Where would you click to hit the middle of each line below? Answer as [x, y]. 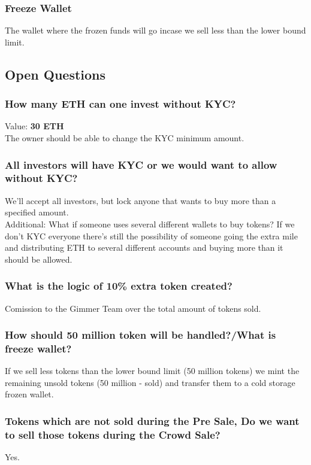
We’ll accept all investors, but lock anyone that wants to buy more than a [141, 200]
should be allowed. [39, 259]
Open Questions [55, 74]
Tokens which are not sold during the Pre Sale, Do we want [152, 420]
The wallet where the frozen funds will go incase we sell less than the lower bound [155, 30]
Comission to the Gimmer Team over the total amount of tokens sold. [133, 308]
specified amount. [37, 212]
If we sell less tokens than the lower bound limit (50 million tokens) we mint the [152, 371]
